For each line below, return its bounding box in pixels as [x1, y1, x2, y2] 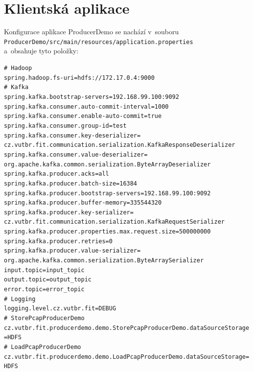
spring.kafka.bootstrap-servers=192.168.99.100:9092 [4, 93, 179, 100]
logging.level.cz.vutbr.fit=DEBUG [4, 305, 116, 312]
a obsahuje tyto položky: [4, 46, 79, 56]
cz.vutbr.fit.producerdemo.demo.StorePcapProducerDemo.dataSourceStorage [4, 324, 250, 331]
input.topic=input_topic [4, 266, 85, 274]
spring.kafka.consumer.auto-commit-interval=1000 [4, 103, 169, 110]
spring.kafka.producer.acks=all [4, 170, 109, 178]
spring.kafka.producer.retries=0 [4, 237, 113, 245]
